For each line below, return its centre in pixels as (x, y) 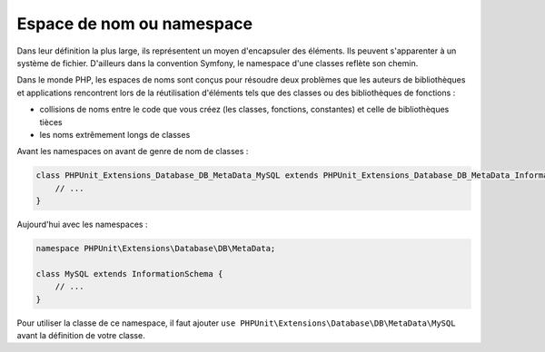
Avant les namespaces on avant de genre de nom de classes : (133, 152)
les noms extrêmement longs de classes (115, 134)
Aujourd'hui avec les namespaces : (82, 225)
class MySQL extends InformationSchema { (129, 274)
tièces (51, 122)
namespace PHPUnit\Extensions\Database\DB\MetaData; (156, 249)
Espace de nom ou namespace (135, 24)
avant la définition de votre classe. (81, 335)
